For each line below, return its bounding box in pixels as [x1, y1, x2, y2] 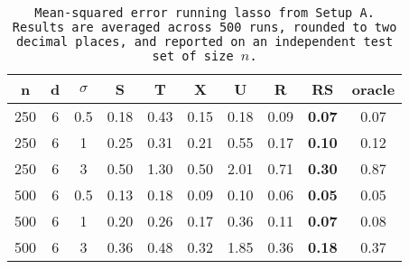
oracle [351, 79, 395, 99]
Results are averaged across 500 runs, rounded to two [12, 20, 397, 34]
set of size [152, 49, 234, 63]
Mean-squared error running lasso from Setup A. [34, 5, 375, 20]
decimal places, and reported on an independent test [15, 34, 394, 49]
